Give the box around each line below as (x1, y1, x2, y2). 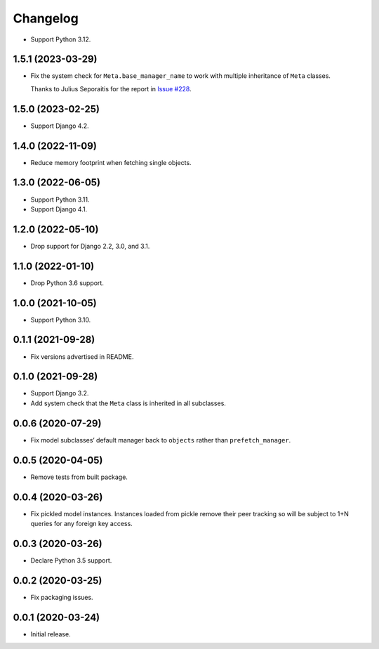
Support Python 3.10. (30, 315, 91, 324)
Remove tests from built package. (30, 473, 128, 481)
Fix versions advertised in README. (30, 352, 134, 361)
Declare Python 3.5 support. (30, 556, 112, 565)
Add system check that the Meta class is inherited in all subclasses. (30, 399, 226, 407)
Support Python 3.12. (30, 35, 91, 44)
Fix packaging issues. (30, 593, 94, 601)
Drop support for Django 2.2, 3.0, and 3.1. (30, 242, 150, 250)
